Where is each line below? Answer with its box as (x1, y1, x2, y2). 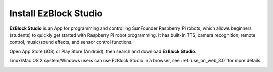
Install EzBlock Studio (9, 8, 103, 19)
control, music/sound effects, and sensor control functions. (9, 39, 133, 45)
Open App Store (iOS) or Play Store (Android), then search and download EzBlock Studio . (9, 48, 197, 54)
